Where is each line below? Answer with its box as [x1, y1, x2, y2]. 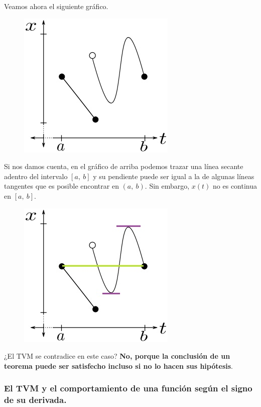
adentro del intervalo [4, 171, 68, 181]
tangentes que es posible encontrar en [4, 181, 119, 191]
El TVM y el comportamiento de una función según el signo [4, 382, 252, 394]
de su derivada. [4, 393, 67, 406]
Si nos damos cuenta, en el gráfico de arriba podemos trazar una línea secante [4, 161, 243, 172]
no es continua [213, 181, 257, 191]
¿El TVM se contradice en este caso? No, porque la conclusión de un [4, 351, 230, 361]
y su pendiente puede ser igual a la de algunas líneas [93, 171, 254, 181]
